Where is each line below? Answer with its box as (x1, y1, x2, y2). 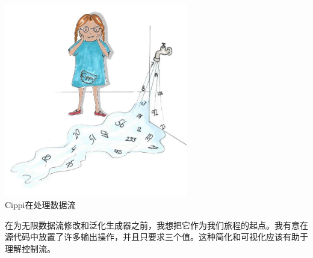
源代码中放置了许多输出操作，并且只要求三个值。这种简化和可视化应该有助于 (5, 230, 308, 243)
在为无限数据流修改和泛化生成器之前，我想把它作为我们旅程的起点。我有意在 (5, 218, 308, 231)
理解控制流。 (5, 242, 55, 254)
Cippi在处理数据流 (5, 198, 76, 211)
